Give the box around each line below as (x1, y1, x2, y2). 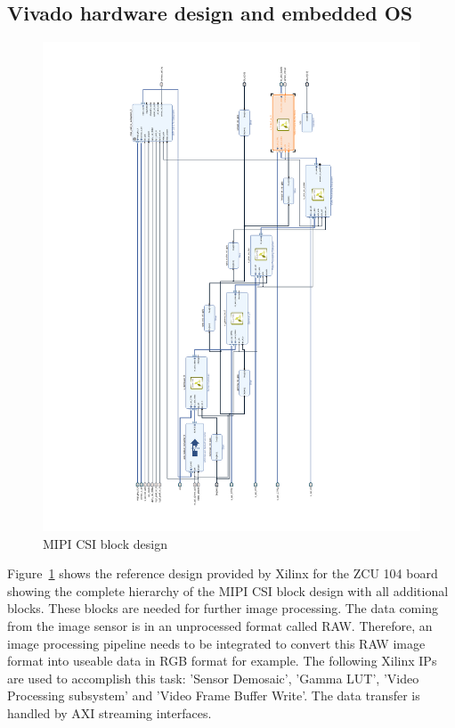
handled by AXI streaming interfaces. (7, 704, 212, 723)
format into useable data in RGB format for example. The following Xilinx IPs (7, 651, 437, 670)
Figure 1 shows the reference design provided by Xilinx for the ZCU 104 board (7, 564, 438, 583)
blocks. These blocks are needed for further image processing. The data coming (7, 599, 438, 618)
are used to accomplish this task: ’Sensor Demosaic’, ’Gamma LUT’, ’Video (7, 668, 419, 687)
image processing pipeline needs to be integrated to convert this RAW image (7, 634, 426, 652)
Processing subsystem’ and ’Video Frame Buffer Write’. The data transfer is (7, 686, 420, 705)
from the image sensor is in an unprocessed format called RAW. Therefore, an (7, 617, 433, 635)
